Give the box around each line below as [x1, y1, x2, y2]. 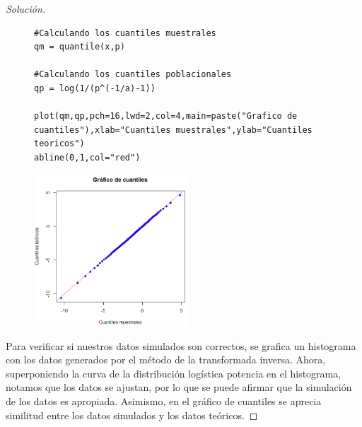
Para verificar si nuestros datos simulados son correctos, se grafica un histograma [6, 338, 356, 353]
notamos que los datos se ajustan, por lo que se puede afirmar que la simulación [6, 380, 352, 394]
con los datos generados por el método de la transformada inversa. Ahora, [6, 352, 326, 367]
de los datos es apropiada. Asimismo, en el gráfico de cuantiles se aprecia [6, 394, 322, 409]
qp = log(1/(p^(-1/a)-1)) [34, 83, 156, 93]
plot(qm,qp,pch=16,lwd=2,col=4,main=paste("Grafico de [34, 111, 298, 122]
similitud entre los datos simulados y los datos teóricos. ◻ [6, 407, 258, 422]
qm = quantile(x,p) [34, 42, 125, 52]
